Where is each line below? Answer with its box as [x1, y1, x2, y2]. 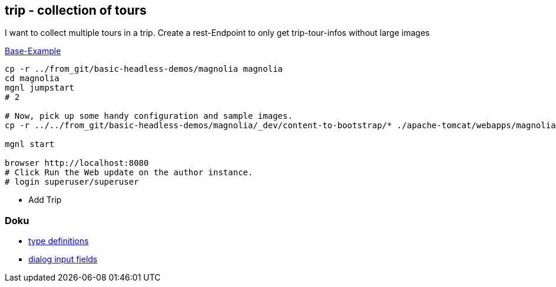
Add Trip [28, 195, 62, 205]
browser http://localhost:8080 [5, 158, 149, 168]
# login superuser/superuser [5, 177, 139, 187]
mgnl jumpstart [5, 83, 75, 93]
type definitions [28, 236, 89, 246]
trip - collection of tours [5, 3, 147, 18]
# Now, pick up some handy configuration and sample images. [5, 111, 293, 121]
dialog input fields [28, 254, 98, 265]
